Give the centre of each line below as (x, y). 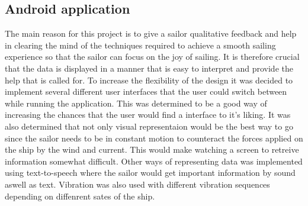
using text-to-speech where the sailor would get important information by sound (150, 173)
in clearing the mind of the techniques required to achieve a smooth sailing (140, 45)
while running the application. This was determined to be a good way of (136, 103)
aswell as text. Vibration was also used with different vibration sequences (137, 184)
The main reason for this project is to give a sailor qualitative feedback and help (151, 33)
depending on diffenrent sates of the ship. (80, 196)
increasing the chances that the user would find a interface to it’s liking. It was (148, 115)
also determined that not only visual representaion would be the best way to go (149, 126)
